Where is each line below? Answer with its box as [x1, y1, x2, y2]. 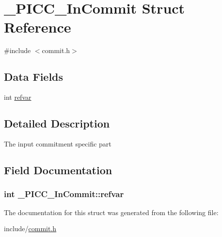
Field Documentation [4, 162, 112, 177]
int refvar [4, 92, 32, 102]
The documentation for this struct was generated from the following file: [4, 207, 219, 217]
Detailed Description [4, 116, 110, 131]
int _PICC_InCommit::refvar [4, 188, 124, 200]
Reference [4, 17, 71, 37]
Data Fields [4, 69, 63, 84]
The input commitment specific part [4, 138, 111, 148]
